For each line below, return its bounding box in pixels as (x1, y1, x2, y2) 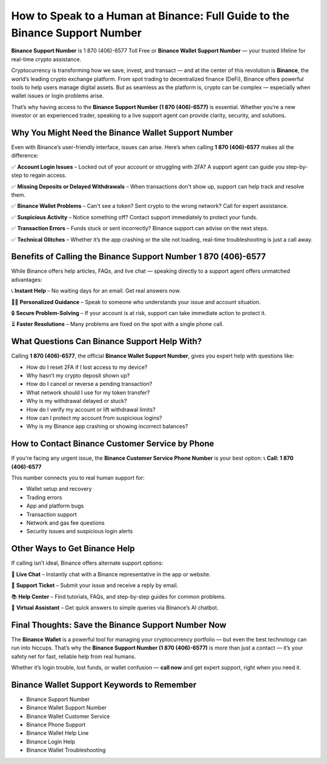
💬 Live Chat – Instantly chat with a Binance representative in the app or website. (11, 570, 211, 578)
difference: (11, 152, 39, 159)
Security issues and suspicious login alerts (26, 528, 133, 535)
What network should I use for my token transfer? (26, 388, 150, 396)
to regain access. (23, 171, 67, 179)
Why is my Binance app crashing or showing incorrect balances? (26, 423, 188, 430)
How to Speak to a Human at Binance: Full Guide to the (11, 9, 290, 22)
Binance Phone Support (26, 721, 86, 728)
